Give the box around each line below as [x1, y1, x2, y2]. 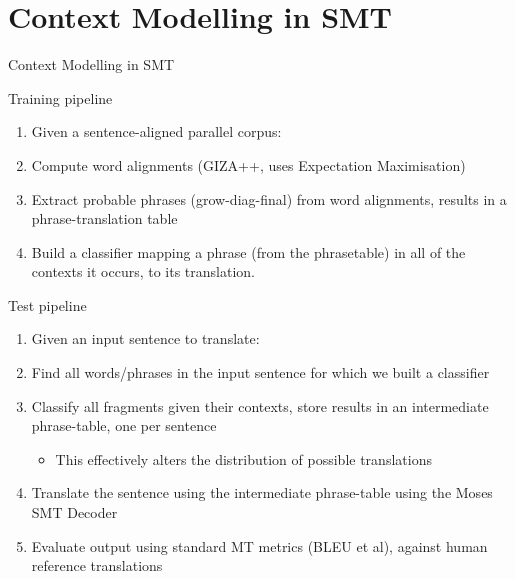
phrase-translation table [31, 208, 178, 229]
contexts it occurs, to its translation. [31, 261, 256, 282]
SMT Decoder [31, 502, 118, 523]
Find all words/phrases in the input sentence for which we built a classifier [31, 362, 490, 383]
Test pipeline [8, 294, 87, 315]
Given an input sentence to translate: [31, 328, 260, 349]
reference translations [31, 555, 163, 576]
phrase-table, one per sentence [31, 415, 217, 436]
